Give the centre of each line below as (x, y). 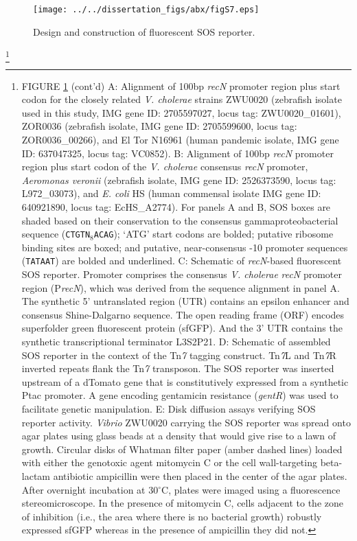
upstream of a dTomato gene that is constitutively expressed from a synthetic (185, 381)
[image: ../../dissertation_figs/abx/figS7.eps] (146, 10)
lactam (36, 475)
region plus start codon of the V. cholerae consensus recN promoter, (165, 166)
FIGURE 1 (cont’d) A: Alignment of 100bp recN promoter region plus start (181, 85)
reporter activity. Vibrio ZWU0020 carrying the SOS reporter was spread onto (186, 422)
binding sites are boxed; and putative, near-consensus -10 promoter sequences (185, 247)
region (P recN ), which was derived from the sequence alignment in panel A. (181, 287)
